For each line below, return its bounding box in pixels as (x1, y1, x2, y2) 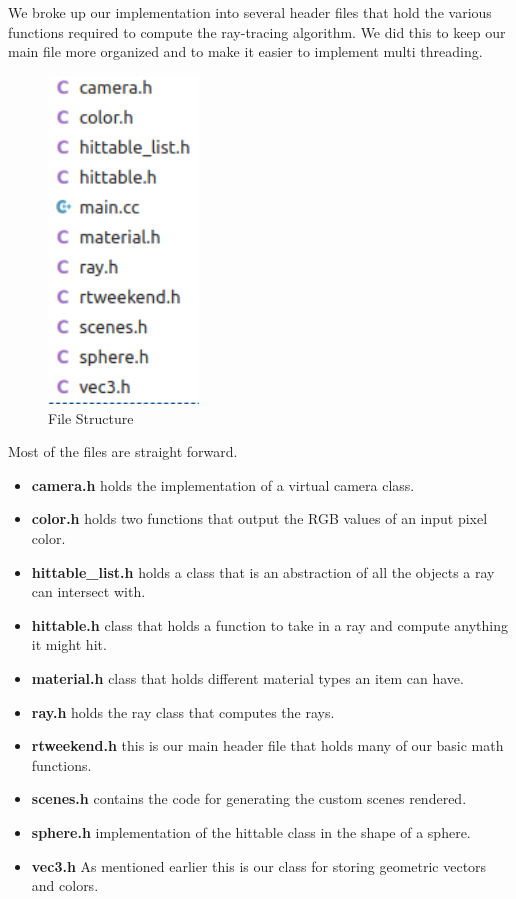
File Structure (48, 407, 134, 428)
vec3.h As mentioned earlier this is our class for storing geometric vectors (31, 855, 487, 876)
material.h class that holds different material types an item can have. (31, 667, 464, 688)
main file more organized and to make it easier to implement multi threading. (8, 41, 483, 62)
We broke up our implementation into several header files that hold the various (8, 2, 492, 22)
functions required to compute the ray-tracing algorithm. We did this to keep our (8, 21, 506, 42)
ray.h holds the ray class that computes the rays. (31, 701, 335, 722)
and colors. (31, 875, 99, 896)
